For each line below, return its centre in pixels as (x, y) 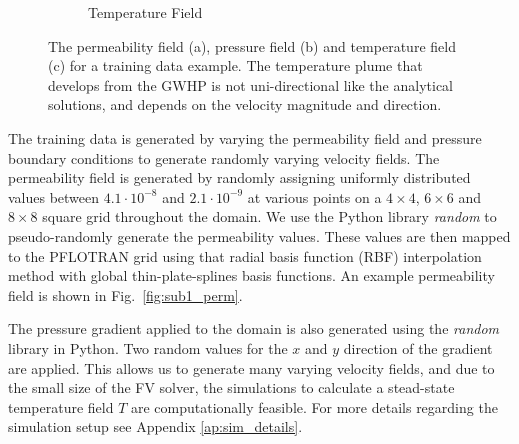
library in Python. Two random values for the (148, 347)
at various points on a (314, 196)
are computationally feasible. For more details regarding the (314, 406)
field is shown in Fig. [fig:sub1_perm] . (125, 294)
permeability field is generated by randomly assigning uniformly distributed (239, 177)
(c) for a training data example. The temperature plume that (235, 65)
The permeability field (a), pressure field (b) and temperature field (252, 45)
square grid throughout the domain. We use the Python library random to (269, 216)
